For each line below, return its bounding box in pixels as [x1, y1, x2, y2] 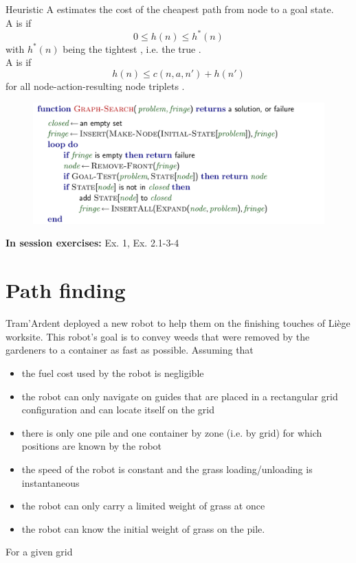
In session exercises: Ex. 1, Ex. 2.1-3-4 [5, 235, 179, 250]
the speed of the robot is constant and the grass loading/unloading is [21, 461, 313, 476]
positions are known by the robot [21, 439, 162, 453]
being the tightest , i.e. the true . [63, 41, 201, 56]
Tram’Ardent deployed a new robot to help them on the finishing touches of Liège [5, 316, 351, 330]
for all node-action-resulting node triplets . [5, 78, 185, 93]
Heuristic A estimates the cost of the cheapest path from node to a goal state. [5, 2, 334, 16]
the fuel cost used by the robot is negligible [21, 365, 204, 380]
